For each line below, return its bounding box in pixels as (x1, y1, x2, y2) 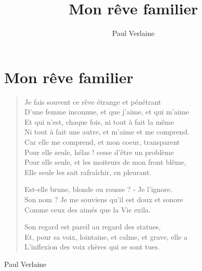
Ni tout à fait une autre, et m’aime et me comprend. (24, 126, 190, 137)
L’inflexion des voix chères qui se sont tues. (24, 241, 160, 252)
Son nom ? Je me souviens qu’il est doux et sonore (24, 194, 184, 204)
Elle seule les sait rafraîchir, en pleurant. (24, 166, 152, 177)
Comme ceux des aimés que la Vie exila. (24, 204, 151, 215)
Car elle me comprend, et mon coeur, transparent (24, 137, 180, 147)
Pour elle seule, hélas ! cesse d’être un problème (24, 146, 174, 157)
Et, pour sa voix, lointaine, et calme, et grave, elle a (24, 231, 188, 242)
